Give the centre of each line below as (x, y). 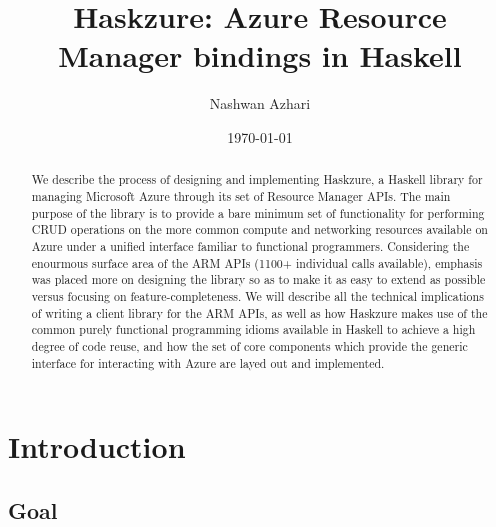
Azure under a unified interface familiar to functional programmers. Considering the (250, 245)
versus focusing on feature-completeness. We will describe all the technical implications (257, 295)
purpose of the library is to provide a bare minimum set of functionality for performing (258, 212)
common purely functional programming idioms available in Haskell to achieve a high (253, 329)
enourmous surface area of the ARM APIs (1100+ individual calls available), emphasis (257, 262)
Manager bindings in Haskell (260, 55)
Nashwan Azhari (260, 103)
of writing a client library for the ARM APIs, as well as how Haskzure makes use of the (259, 312)
